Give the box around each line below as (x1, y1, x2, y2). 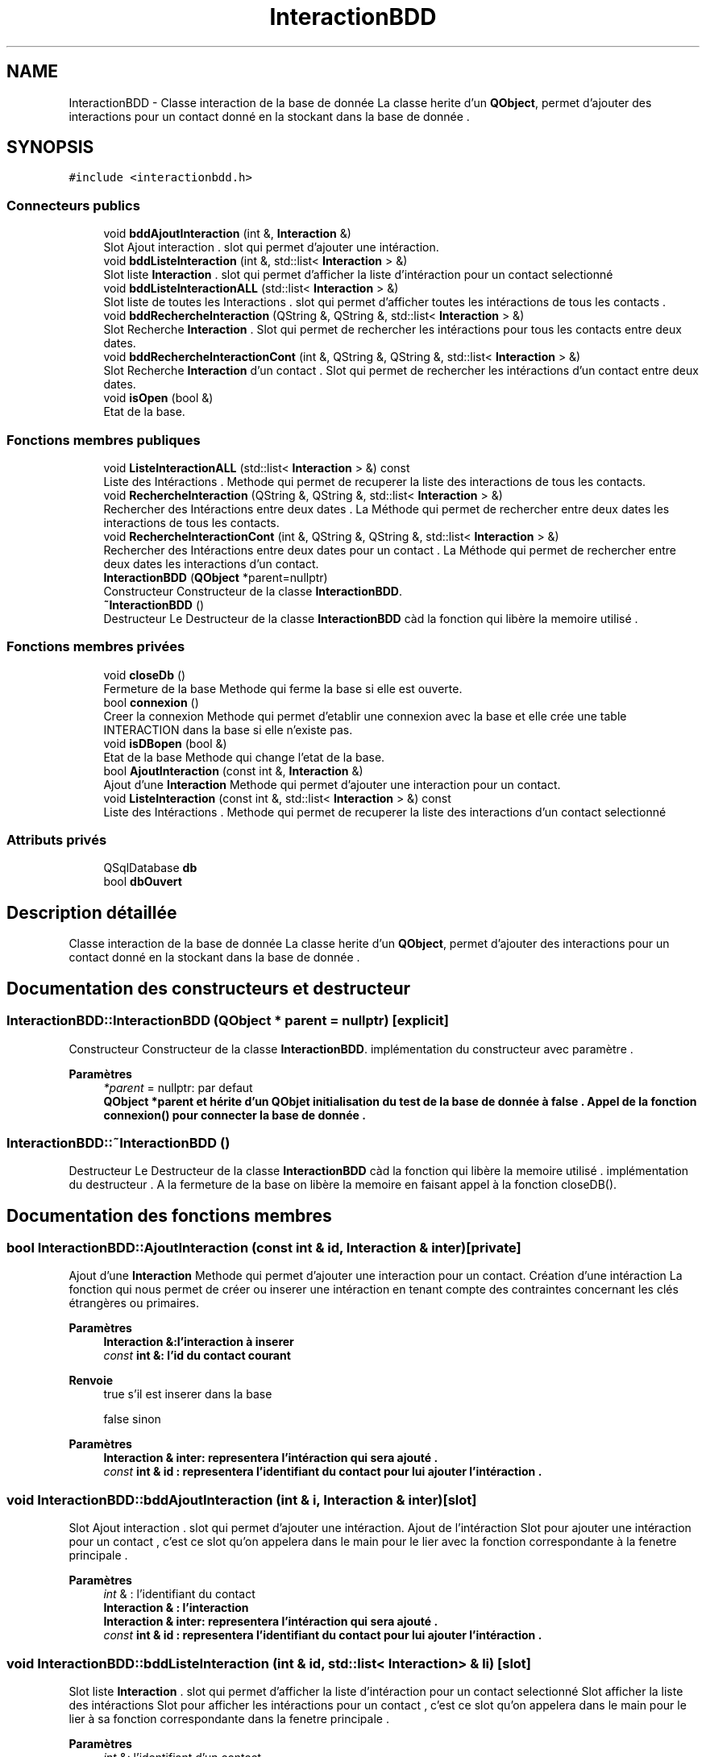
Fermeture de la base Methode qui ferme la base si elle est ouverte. (103, 681, 463, 696)
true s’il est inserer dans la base (103, 1387, 272, 1402)
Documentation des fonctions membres (6, 1205, 332, 1226)
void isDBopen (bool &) (103, 736, 227, 750)
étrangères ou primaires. (69, 1296, 199, 1310)
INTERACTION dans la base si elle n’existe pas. (103, 722, 353, 737)
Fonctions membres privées (6, 638, 185, 655)
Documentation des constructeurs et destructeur (6, 978, 411, 999)
